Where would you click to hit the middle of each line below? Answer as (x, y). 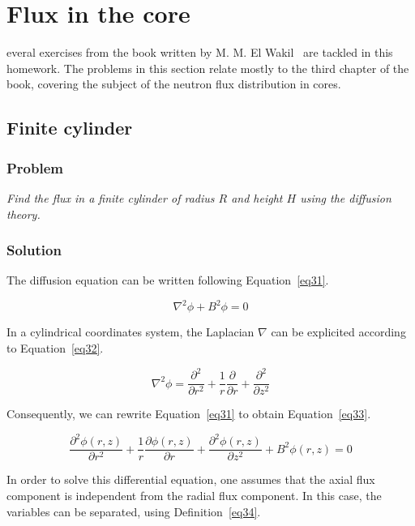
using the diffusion (346, 197)
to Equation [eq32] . (55, 348)
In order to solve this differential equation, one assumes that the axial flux (191, 479)
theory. (24, 214)
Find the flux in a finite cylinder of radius (111, 197)
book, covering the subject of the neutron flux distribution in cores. (174, 84)
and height (257, 197)
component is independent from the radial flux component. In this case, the (194, 495)
